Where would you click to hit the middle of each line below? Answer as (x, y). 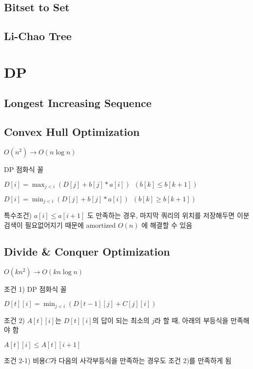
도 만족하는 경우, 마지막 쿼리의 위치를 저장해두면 (161, 215)
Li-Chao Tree (38, 36)
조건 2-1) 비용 (25, 360)
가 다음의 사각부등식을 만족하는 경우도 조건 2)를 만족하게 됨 (141, 360)
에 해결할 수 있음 (167, 225)
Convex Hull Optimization (72, 132)
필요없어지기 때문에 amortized (70, 225)
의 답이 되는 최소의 (121, 320)
